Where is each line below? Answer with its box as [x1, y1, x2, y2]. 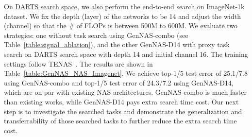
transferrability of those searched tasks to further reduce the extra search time [4, 116, 237, 126]
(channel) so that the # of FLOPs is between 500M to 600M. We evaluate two [4, 20, 238, 31]
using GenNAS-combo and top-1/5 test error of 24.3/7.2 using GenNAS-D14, [4, 77, 234, 87]
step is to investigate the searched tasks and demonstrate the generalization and [4, 106, 242, 116]
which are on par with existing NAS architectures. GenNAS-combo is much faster [4, 87, 247, 97]
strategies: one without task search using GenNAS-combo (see [4, 30, 188, 40]
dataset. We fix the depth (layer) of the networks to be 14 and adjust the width [4, 11, 241, 21]
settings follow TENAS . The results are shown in [4, 58, 153, 68]
